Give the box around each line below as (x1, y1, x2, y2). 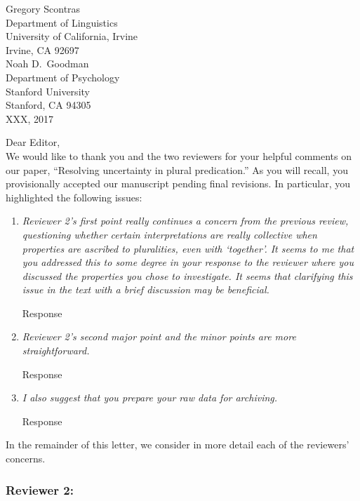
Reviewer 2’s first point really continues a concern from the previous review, (22, 213, 349, 228)
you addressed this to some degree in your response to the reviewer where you (22, 255, 354, 269)
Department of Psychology (6, 69, 120, 84)
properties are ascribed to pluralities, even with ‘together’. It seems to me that (22, 241, 354, 255)
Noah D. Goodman (6, 56, 89, 71)
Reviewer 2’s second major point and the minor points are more (22, 329, 296, 344)
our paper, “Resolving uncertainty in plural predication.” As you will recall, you (6, 162, 348, 177)
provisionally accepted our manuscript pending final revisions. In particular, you (6, 176, 351, 191)
